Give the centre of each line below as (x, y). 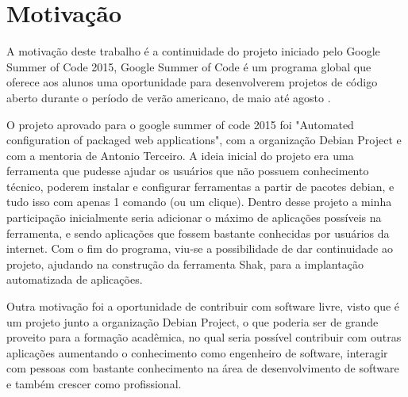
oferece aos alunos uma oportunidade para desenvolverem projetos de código (192, 82)
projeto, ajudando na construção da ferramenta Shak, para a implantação (185, 263)
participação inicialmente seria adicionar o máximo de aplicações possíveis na (194, 218)
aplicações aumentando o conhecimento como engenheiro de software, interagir (197, 352)
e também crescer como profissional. (94, 384)
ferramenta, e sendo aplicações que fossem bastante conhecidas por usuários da (198, 233)
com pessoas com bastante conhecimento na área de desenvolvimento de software (203, 368)
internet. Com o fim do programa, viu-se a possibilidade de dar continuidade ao (200, 248)
